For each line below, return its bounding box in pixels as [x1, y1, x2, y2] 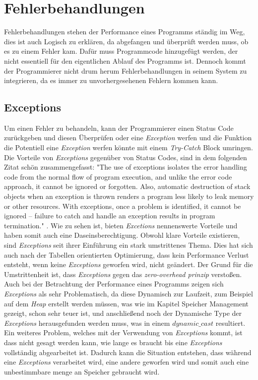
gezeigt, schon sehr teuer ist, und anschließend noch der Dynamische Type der [4, 308, 242, 318]
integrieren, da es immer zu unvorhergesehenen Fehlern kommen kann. [4, 75, 218, 86]
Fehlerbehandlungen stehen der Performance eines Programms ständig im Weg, [4, 26, 245, 37]
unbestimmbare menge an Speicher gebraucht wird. [4, 366, 160, 377]
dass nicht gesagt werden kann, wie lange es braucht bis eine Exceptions [4, 337, 222, 347]
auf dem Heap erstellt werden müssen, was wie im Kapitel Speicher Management [4, 298, 249, 308]
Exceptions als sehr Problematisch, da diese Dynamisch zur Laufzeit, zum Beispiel [4, 288, 253, 298]
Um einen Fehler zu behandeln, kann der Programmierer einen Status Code [4, 122, 234, 133]
